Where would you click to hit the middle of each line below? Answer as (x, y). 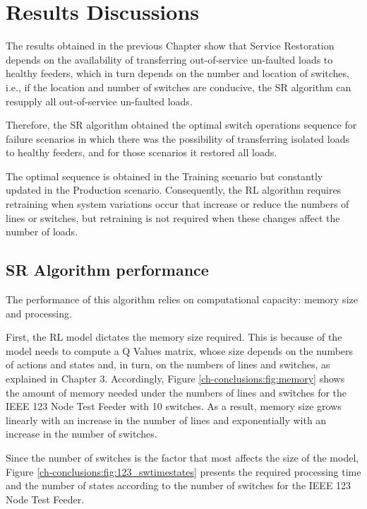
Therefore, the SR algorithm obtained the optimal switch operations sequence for (181, 125)
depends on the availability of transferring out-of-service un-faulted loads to (169, 59)
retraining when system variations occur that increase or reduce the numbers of (178, 204)
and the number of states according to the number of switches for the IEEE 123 (179, 485)
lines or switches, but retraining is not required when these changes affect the (173, 217)
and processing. (39, 313)
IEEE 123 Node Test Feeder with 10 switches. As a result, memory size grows (174, 406)
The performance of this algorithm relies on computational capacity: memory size (182, 299)
